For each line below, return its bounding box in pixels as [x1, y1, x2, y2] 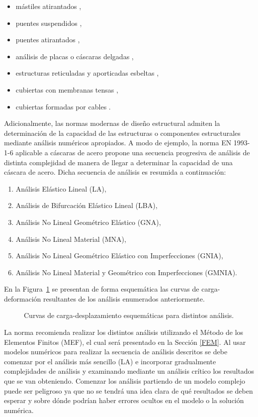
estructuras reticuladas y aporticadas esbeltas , [15, 68, 159, 78]
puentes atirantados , [15, 34, 80, 45]
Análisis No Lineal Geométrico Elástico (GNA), [15, 216, 161, 227]
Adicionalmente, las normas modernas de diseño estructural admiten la [4, 118, 220, 128]
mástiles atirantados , [15, 1, 82, 11]
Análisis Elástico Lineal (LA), [15, 183, 106, 194]
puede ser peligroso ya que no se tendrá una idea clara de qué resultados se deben [4, 385, 253, 396]
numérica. [4, 405, 34, 415]
